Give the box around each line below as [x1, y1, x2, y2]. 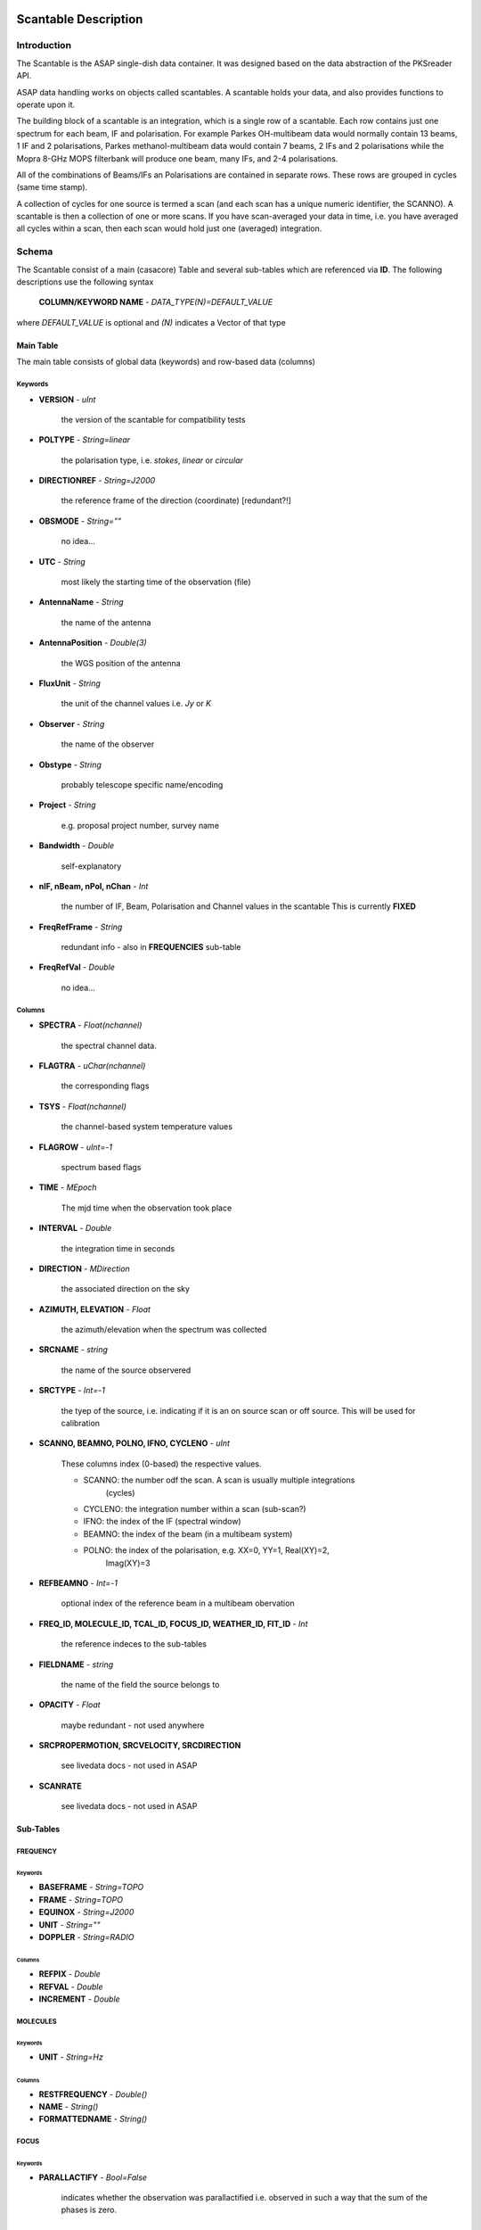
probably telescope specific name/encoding [61, 779, 224, 789]
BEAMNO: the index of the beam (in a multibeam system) [83, 1528, 293, 1539]
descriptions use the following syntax [16, 277, 154, 287]
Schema [16, 245, 53, 258]
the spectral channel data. [61, 1040, 158, 1051]
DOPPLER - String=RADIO [38, 1932, 135, 1943]
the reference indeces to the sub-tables [61, 1639, 207, 1649]
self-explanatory [61, 861, 122, 871]
